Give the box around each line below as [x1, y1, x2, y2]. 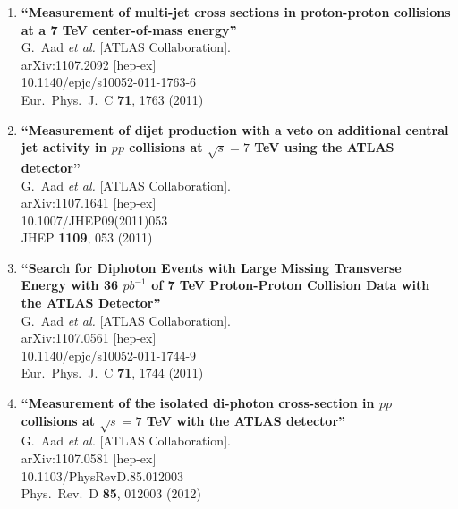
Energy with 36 [21, 276, 119, 294]
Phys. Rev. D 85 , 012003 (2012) [21, 484, 201, 503]
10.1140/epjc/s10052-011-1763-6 [21, 72, 197, 91]
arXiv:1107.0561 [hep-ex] [21, 328, 157, 347]
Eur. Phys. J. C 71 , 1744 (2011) [21, 363, 204, 382]
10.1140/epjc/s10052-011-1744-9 [21, 345, 197, 364]
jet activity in [21, 138, 107, 157]
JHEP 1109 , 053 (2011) [21, 228, 153, 247]
